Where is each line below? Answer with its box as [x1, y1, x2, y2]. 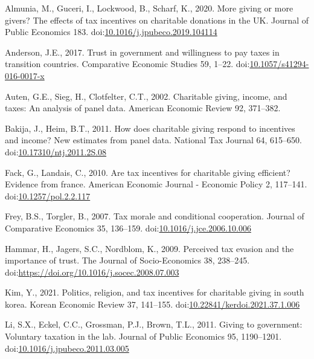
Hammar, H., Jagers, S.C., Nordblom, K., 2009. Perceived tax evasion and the [5, 242, 294, 254]
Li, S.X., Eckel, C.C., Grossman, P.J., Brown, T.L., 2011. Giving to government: [5, 318, 303, 331]
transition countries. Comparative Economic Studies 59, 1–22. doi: [5, 57, 250, 70]
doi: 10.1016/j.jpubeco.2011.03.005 [5, 341, 129, 354]
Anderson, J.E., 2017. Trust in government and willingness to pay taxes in [5, 45, 280, 58]
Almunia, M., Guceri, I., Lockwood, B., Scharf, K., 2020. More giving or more [5, 2, 293, 14]
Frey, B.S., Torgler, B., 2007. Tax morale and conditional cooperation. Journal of [5, 210, 304, 222]
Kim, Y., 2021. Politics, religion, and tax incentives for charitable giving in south [5, 286, 304, 299]
